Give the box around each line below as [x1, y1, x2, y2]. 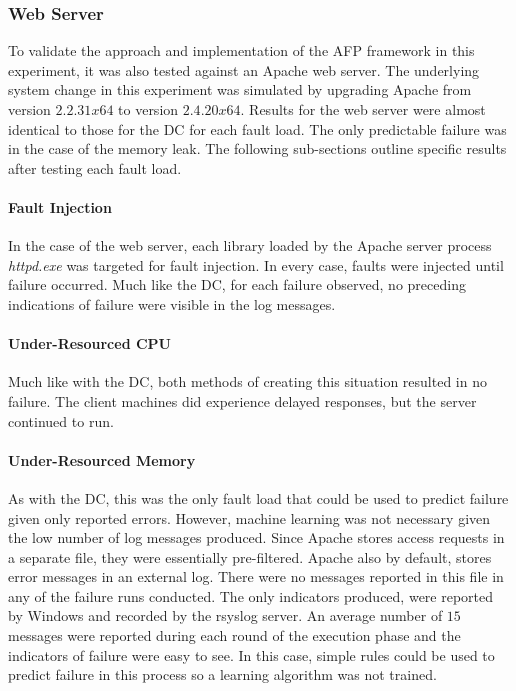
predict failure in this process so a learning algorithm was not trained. [8, 664, 437, 685]
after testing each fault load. [8, 157, 182, 178]
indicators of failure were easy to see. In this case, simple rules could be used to [8, 644, 495, 665]
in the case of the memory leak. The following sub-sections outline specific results [8, 138, 507, 159]
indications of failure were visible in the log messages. [8, 293, 336, 314]
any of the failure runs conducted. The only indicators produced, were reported [8, 585, 494, 606]
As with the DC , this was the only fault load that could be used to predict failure [8, 487, 509, 508]
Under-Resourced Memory [8, 449, 196, 470]
